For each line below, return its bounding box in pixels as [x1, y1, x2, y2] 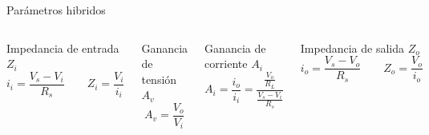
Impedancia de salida [300, 39, 404, 56]
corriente [204, 55, 248, 72]
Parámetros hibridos [6, 2, 106, 18]
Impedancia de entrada [6, 39, 119, 56]
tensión [141, 70, 177, 87]
